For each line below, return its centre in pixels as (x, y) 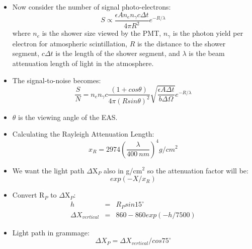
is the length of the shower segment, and (118, 53)
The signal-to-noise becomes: (57, 80)
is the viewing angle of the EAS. (68, 117)
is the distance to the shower (181, 43)
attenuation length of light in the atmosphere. (83, 63)
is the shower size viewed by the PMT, (102, 33)
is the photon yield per (208, 33)
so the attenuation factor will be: (198, 170)
